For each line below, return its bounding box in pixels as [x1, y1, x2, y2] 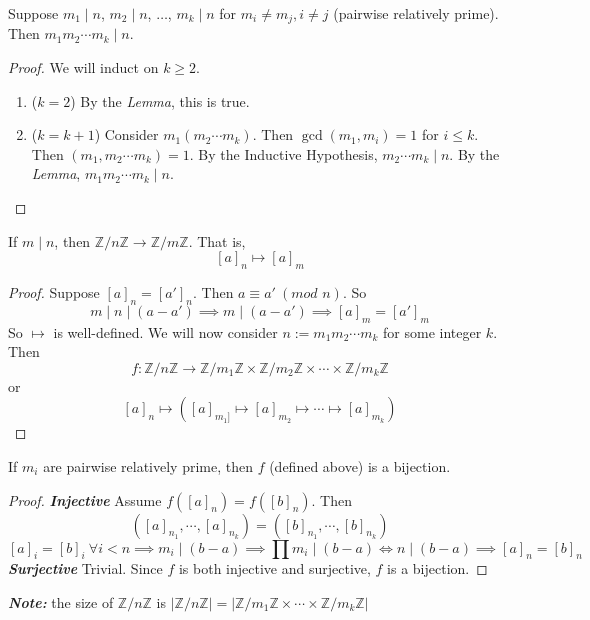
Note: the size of [8, 591, 114, 612]
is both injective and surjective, [178, 558, 371, 579]
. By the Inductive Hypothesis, [189, 143, 378, 164]
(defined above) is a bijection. [269, 455, 451, 476]
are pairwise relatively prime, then [43, 455, 253, 476]
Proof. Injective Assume [8, 489, 162, 510]
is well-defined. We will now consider [53, 321, 278, 342]
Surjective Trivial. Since [8, 558, 163, 579]
